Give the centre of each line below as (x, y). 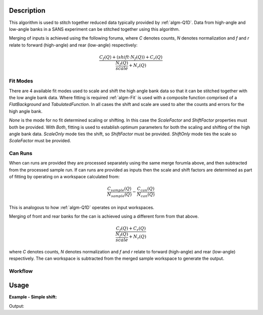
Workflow (21, 271)
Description (27, 10)
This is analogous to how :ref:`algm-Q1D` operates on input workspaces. (82, 207)
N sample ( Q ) (120, 195)
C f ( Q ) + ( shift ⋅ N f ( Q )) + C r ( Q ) (131, 58)
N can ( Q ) (146, 195)
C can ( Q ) (146, 189)
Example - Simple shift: (33, 297)
